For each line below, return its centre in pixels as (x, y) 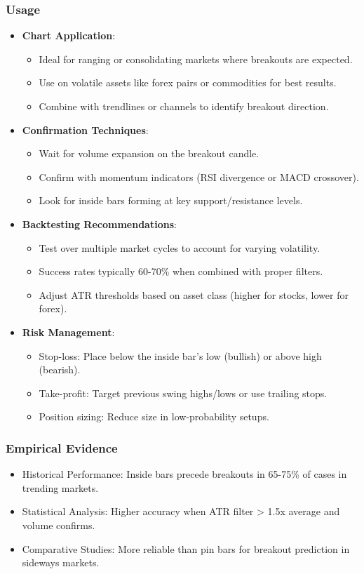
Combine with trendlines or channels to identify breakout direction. (184, 106)
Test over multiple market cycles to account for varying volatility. (180, 247)
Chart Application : (69, 35)
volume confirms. (59, 525)
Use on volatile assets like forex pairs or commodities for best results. (188, 82)
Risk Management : (68, 332)
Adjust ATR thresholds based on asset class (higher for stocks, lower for (194, 294)
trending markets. (60, 487)
